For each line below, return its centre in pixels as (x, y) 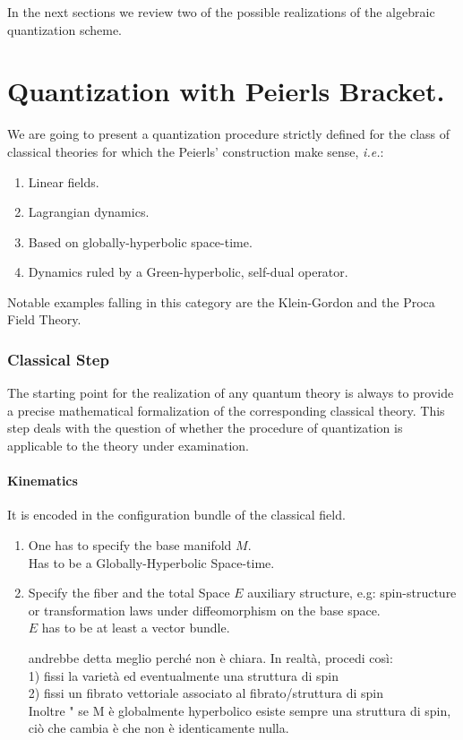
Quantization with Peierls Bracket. (226, 91)
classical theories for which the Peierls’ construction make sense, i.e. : (196, 151)
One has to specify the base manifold (130, 545)
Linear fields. (64, 181)
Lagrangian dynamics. (89, 212)
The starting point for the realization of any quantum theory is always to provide (231, 393)
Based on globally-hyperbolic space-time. (140, 241)
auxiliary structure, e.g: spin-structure (352, 593)
